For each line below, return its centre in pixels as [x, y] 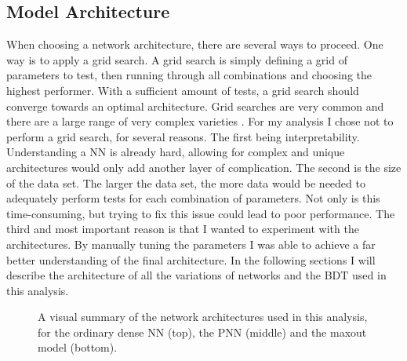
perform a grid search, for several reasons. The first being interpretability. [183, 136]
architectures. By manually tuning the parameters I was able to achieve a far [191, 244]
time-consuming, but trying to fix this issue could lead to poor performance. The [201, 213]
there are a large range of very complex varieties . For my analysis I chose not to [200, 121]
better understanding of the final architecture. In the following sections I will [191, 259]
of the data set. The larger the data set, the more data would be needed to [186, 182]
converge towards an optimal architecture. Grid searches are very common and [195, 106]
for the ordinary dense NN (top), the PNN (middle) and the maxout [202, 332]
